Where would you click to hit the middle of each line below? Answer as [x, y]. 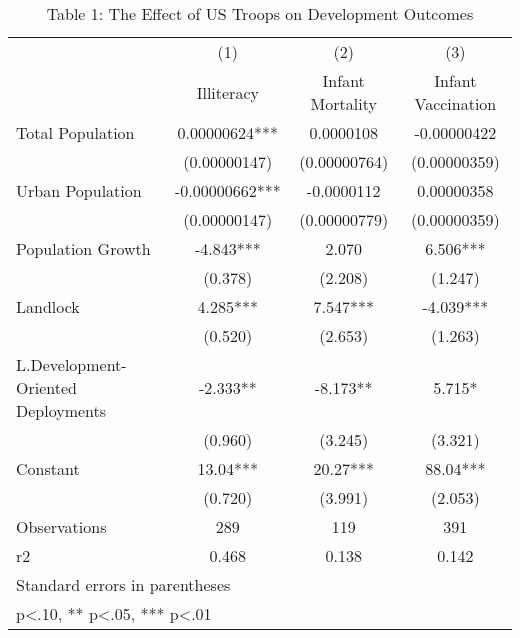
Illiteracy [227, 92]
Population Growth [83, 248]
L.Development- [71, 364]
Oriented [46, 387]
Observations [61, 526]
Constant [48, 468]
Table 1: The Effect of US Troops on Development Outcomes [260, 13]
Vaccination [455, 103]
